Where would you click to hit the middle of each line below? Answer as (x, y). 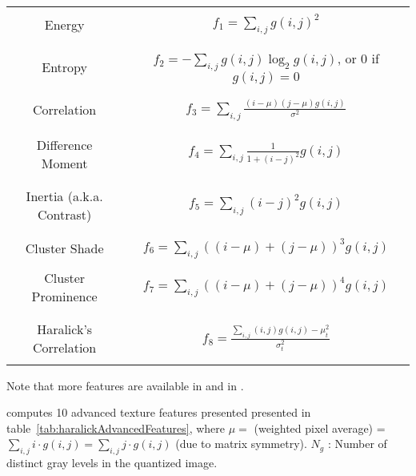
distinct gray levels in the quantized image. (112, 463)
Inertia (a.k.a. (64, 196)
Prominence (64, 296)
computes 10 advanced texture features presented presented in (159, 412)
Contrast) (65, 214)
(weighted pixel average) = (320, 428)
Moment (64, 163)
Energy (64, 24)
